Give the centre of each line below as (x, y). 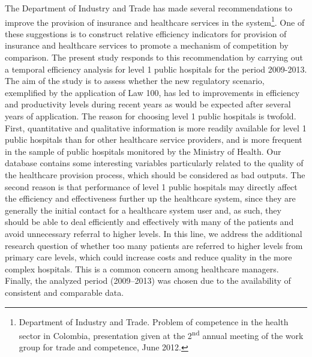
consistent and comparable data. (64, 292)
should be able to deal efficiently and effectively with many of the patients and (149, 222)
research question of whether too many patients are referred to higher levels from (154, 245)
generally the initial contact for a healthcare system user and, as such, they (143, 210)
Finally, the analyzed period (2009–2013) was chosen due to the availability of (148, 280)
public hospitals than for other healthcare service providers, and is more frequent (154, 139)
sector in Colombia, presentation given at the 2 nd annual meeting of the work (161, 334)
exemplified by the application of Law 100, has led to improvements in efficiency (152, 92)
